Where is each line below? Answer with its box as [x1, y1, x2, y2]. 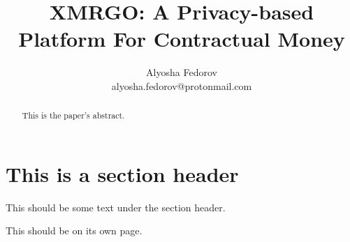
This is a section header [6, 159, 239, 188]
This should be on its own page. [6, 223, 143, 238]
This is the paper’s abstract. [22, 109, 125, 121]
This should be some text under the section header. [6, 199, 226, 214]
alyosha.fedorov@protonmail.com [111, 78, 252, 93]
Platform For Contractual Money [18, 24, 345, 53]
